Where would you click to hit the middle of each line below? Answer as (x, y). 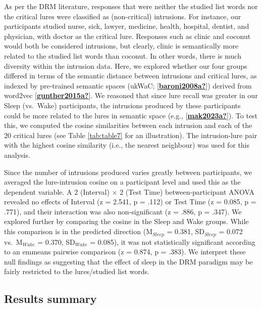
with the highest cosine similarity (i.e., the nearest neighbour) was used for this (127, 145)
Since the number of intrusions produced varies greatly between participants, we (128, 172)
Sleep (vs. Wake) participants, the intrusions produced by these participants (122, 105)
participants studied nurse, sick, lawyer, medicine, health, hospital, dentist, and (127, 26)
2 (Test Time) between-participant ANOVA (187, 191)
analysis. (17, 155)
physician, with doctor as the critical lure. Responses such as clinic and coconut (127, 36)
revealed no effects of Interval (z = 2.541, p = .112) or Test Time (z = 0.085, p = (130, 202)
